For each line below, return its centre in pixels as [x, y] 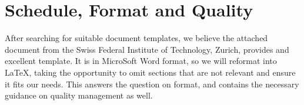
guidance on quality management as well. [79, 95]
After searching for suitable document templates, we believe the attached [136, 38]
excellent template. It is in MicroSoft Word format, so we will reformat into [141, 61]
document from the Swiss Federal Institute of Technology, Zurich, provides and [147, 49]
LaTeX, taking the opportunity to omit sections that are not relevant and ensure [150, 72]
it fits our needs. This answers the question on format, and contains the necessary [152, 84]
